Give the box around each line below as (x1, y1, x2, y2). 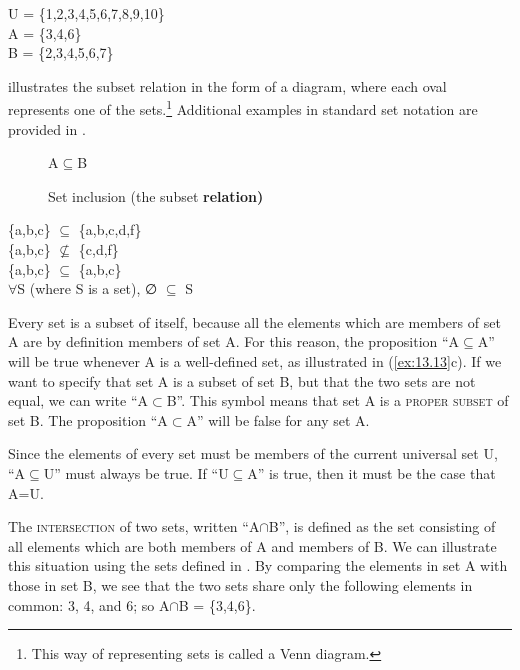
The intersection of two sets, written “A (8, 516, 260, 537)
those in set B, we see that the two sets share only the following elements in (8, 574, 473, 595)
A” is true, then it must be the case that (247, 462, 496, 483)
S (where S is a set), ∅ (17, 278, 158, 299)
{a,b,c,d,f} (78, 219, 142, 240)
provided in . (8, 118, 86, 139)
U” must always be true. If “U (43, 462, 229, 483)
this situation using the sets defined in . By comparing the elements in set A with (8, 555, 508, 576)
